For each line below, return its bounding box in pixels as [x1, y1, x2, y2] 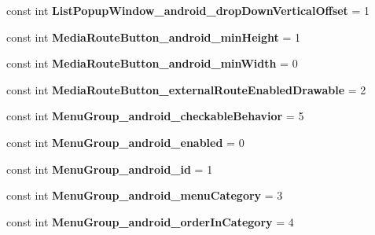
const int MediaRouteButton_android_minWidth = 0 [6, 55, 298, 72]
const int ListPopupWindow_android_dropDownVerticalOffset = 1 [6, 2, 370, 18]
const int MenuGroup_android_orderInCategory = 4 [6, 213, 294, 229]
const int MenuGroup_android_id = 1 [6, 160, 213, 177]
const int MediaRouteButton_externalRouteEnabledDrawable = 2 [6, 81, 366, 97]
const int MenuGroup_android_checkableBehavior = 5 [6, 108, 304, 124]
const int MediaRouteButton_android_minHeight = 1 [6, 28, 300, 45]
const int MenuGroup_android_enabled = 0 [6, 134, 244, 150]
